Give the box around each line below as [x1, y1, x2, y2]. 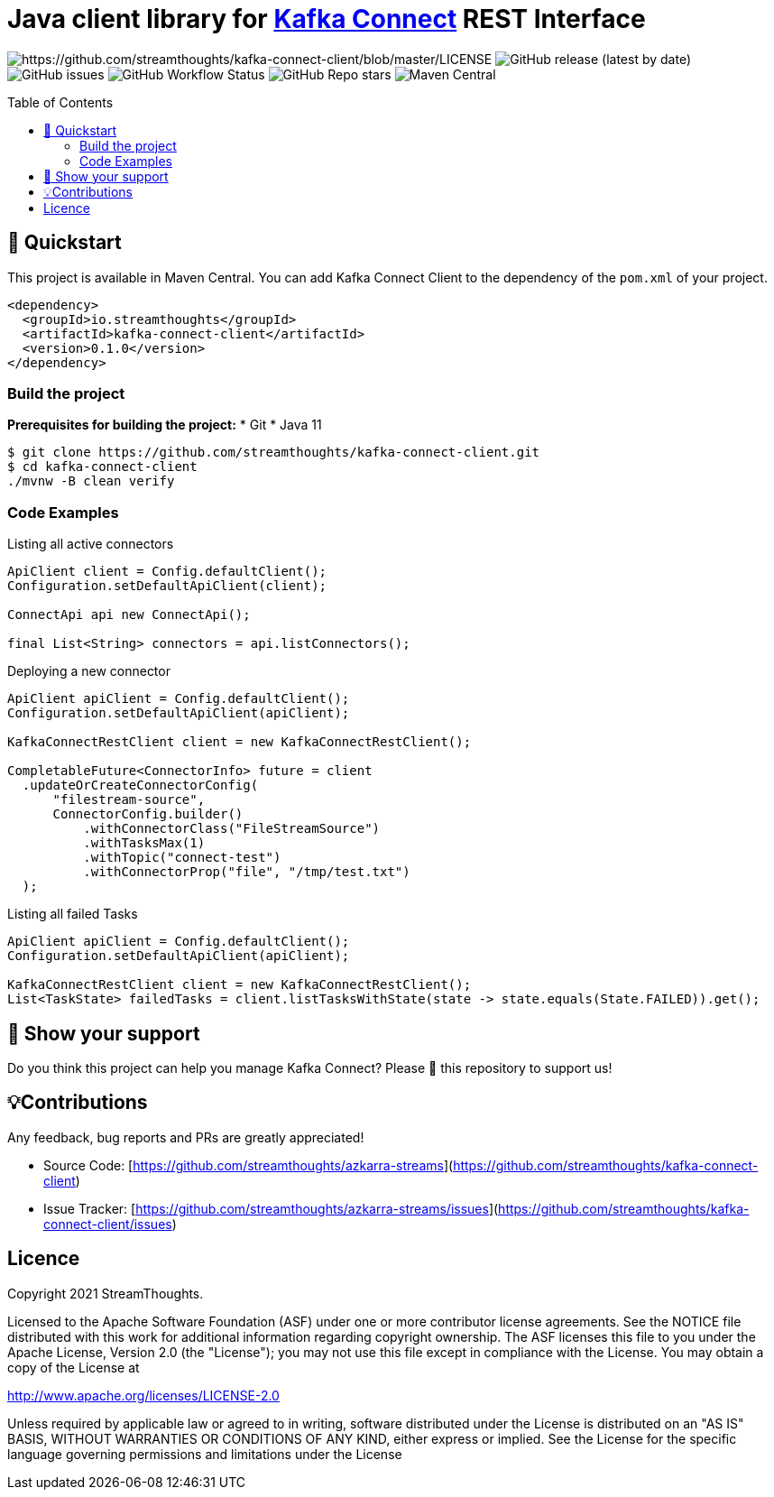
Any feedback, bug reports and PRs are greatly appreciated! [7, 1129, 364, 1145]
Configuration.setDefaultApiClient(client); [7, 578, 327, 594]
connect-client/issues [43, 1215, 172, 1232]
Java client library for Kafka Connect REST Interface [7, 4, 646, 34]
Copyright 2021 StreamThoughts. [7, 1285, 204, 1301]
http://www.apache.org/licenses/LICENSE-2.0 [7, 1387, 280, 1403]
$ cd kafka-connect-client [7, 459, 198, 475]
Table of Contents [7, 94, 114, 110]
